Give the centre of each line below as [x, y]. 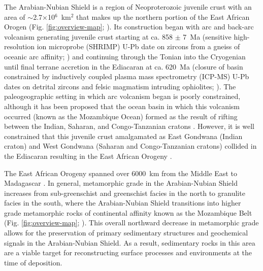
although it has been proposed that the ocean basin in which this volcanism [122, 106]
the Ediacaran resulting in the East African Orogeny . [88, 156]
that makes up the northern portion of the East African [163, 16]
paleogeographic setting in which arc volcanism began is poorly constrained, [122, 96]
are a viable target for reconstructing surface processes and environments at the [128, 252]
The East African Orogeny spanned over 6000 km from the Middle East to [121, 173]
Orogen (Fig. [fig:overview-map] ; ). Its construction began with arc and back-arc [129, 27]
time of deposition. [33, 262]
